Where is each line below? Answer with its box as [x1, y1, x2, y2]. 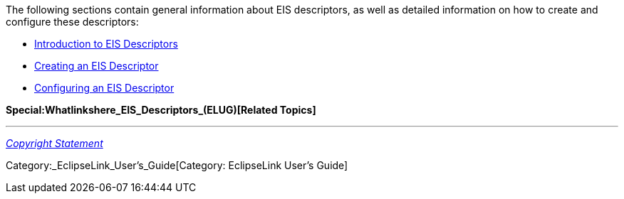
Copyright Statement [6, 137, 103, 149]
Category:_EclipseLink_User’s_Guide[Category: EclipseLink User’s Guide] [6, 159, 348, 171]
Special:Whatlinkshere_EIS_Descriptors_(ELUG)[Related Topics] [6, 104, 316, 116]
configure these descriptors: [6, 16, 139, 28]
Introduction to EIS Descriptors [34, 38, 178, 50]
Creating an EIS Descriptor [34, 60, 159, 72]
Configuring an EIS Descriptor [34, 82, 175, 94]
